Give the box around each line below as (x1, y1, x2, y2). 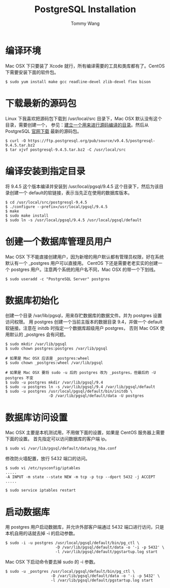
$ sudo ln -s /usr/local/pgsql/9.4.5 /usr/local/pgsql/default (5, 217, 142, 223)
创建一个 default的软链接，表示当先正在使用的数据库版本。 (9, 189, 132, 196)
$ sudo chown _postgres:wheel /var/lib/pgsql (5, 360, 103, 366)
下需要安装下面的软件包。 (5, 69, 59, 75)
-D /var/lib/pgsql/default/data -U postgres (48, 393, 144, 399)
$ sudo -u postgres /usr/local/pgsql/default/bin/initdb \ (5, 389, 133, 394)
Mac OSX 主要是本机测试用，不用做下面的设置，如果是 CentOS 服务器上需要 (5, 430, 165, 436)
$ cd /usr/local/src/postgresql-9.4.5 (5, 199, 87, 205)
